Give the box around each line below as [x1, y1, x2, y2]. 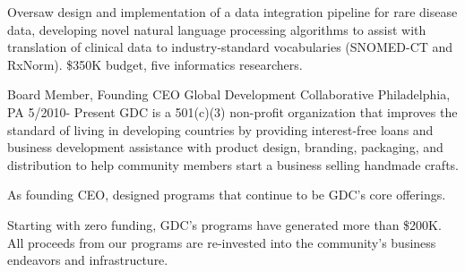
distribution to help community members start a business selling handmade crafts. [7, 155, 459, 174]
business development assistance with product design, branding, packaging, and [7, 138, 443, 157]
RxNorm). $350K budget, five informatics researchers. [7, 55, 303, 73]
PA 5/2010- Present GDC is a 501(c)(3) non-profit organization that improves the [7, 102, 458, 121]
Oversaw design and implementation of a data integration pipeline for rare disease [7, 3, 458, 21]
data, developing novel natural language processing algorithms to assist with [7, 20, 426, 38]
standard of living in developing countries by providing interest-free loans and [7, 120, 434, 139]
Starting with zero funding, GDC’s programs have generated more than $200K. [7, 215, 442, 234]
